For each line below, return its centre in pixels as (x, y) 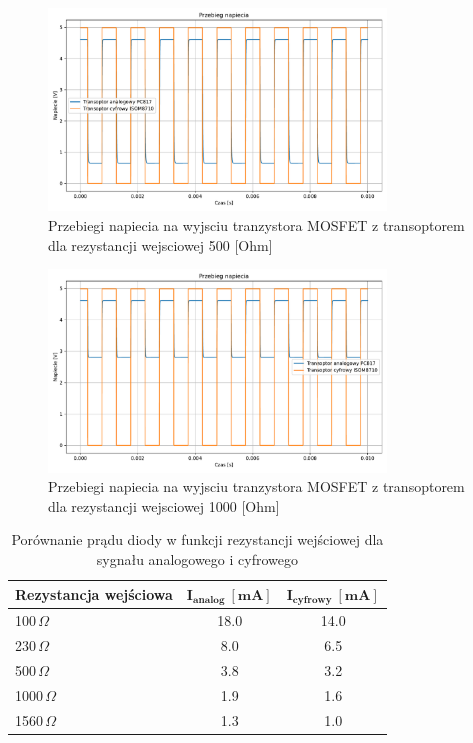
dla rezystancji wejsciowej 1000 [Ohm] (164, 505)
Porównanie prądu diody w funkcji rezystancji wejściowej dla (197, 539)
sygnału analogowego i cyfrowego (197, 558)
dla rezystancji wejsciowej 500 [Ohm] (160, 244)
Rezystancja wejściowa (94, 593)
